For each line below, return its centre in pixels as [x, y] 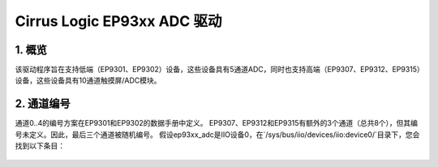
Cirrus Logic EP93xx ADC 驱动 [118, 21]
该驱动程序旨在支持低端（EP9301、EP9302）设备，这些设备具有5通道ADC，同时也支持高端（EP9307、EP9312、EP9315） [218, 70]
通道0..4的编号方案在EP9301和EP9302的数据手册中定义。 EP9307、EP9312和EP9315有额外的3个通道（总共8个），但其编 [216, 123]
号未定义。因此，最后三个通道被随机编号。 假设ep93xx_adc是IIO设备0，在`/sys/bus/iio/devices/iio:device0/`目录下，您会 [217, 135]
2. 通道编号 [43, 104]
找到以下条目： [40, 146]
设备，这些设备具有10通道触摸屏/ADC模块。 [88, 80]
